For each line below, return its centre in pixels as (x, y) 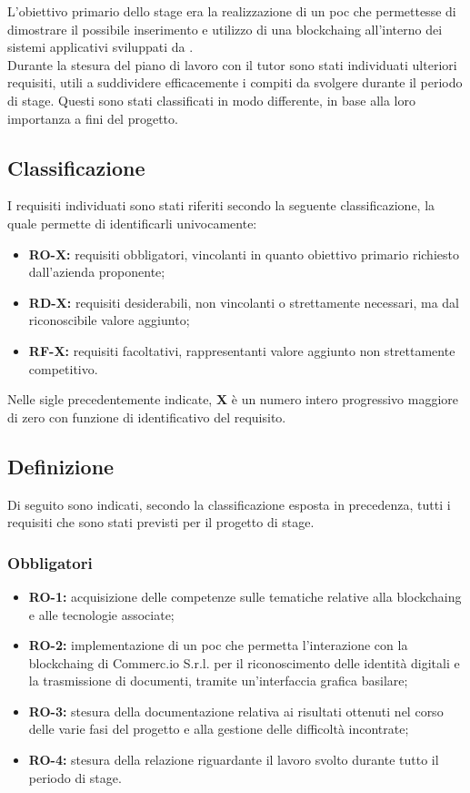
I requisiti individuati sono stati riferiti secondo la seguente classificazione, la (221, 205)
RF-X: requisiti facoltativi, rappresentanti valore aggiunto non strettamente (242, 350)
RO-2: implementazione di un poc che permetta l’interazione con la (218, 645)
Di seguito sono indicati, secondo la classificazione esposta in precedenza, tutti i (229, 504)
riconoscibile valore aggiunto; (109, 320)
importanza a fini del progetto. (93, 118)
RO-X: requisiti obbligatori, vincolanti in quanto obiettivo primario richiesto (244, 254)
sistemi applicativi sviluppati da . (100, 47)
